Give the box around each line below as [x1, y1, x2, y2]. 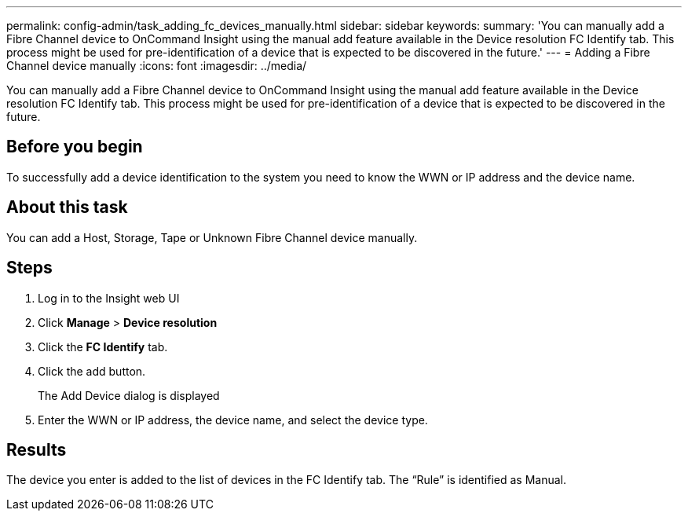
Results [6, 439, 67, 460]
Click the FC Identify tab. [38, 339, 168, 354]
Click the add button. [38, 364, 146, 378]
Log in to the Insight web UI [38, 291, 180, 305]
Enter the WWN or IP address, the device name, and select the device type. [38, 412, 428, 427]
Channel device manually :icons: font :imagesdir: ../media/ [6, 59, 307, 72]
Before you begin [6, 137, 143, 157]
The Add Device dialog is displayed [38, 388, 220, 402]
